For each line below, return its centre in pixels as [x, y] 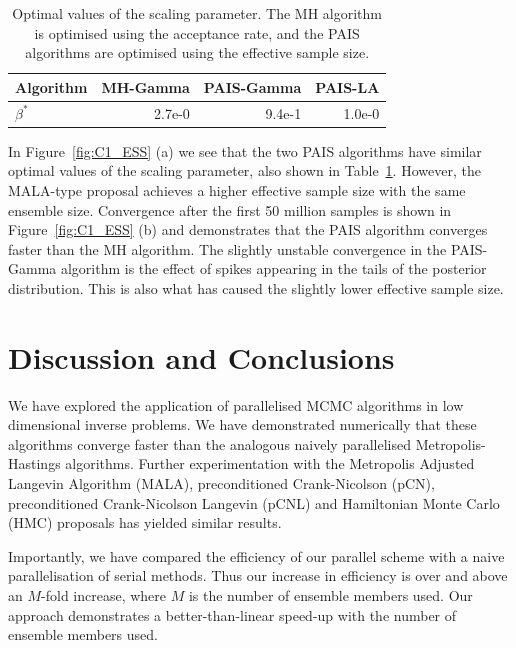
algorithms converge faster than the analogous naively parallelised [209, 443]
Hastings [34, 463]
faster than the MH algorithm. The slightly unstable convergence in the [227, 248]
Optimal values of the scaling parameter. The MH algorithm [197, 13]
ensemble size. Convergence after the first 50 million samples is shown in [230, 209]
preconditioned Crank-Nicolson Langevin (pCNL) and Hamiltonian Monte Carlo [254, 502]
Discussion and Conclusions [201, 356]
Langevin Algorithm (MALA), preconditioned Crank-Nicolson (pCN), [221, 482]
